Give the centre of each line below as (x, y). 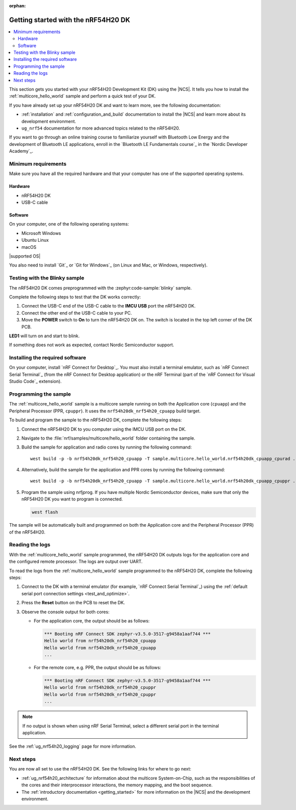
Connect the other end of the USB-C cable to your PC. (77, 313)
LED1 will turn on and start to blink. (44, 336)
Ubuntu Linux (35, 240)
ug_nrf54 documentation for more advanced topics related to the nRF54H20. (101, 128)
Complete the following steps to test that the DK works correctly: (75, 297)
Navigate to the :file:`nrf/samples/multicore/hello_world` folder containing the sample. (108, 438)
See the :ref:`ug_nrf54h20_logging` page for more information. (73, 746)
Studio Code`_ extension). (35, 381)
